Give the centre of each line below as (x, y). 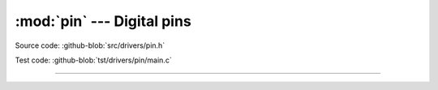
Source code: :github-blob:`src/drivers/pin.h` (90, 45)
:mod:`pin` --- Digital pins (103, 21)
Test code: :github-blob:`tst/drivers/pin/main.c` (93, 60)
